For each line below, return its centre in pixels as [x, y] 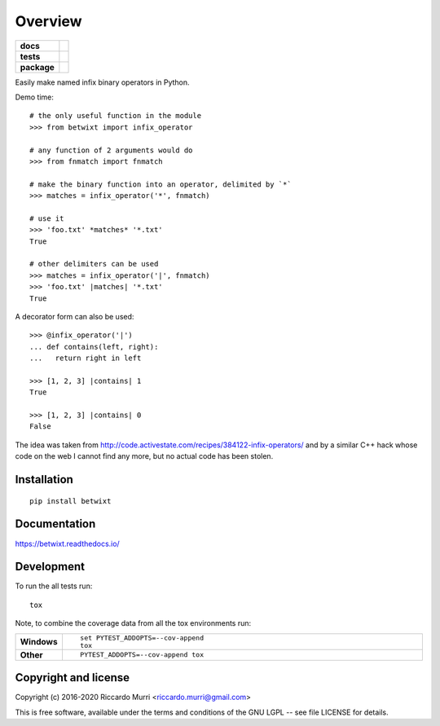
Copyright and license [73, 678]
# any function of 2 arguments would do [111, 150]
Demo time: [35, 97]
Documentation [55, 524]
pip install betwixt [70, 501]
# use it [47, 218]
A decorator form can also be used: [75, 316]
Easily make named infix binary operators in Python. [103, 82]
